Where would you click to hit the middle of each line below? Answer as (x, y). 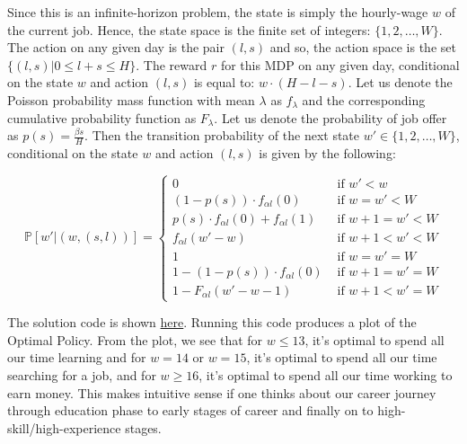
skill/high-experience (64, 427)
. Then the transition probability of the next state (222, 135)
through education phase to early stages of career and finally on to (190, 410)
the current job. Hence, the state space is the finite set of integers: (189, 29)
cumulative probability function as (102, 117)
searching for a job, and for (82, 375)
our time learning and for (77, 357)
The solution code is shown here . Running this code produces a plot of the (212, 322)
